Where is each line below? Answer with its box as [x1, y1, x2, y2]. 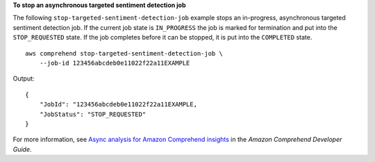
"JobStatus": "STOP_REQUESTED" [39, 110, 147, 118]
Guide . [12, 145, 32, 153]
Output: [12, 74, 35, 83]
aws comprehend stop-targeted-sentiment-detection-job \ [25, 49, 224, 57]
